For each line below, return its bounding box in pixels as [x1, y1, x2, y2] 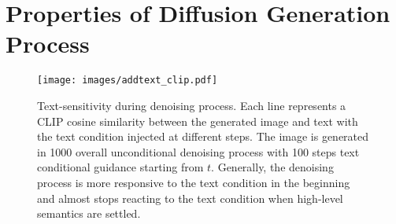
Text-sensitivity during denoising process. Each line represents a [37, 97, 346, 113]
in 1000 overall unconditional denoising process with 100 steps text [37, 143, 360, 160]
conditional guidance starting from [37, 159, 204, 175]
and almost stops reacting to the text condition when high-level [37, 189, 343, 206]
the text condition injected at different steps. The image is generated [37, 128, 369, 145]
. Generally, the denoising [211, 159, 334, 175]
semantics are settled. [37, 205, 141, 222]
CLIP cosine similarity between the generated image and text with [37, 112, 358, 129]
